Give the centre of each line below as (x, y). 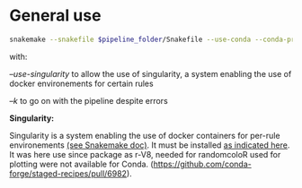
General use (55, 16)
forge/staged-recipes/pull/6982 (68, 173)
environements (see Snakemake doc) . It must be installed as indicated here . (150, 145)
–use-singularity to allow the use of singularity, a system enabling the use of (151, 73)
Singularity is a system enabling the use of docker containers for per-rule (145, 135)
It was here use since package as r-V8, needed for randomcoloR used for (145, 154)
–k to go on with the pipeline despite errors (89, 100)
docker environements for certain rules (82, 83)
